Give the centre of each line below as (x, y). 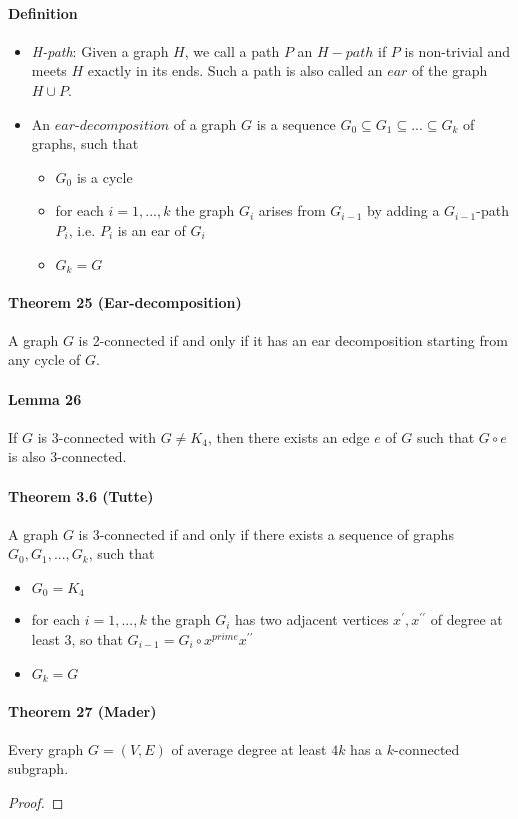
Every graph (46, 748)
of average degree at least (249, 748)
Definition (43, 12)
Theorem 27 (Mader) (82, 710)
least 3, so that (77, 639)
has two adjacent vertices (312, 619)
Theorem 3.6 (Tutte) (81, 495)
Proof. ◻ (36, 802)
